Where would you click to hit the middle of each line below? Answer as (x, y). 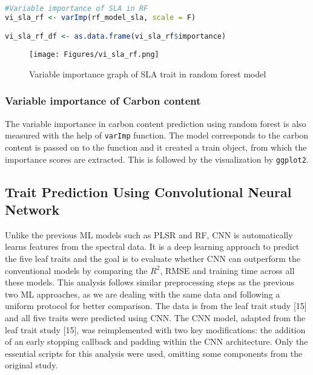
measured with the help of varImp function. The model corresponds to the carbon (157, 135)
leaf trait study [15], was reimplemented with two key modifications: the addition (155, 329)
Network (32, 210)
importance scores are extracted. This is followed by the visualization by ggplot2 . (157, 159)
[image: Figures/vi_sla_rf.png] (94, 55)
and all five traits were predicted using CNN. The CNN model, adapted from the (155, 318)
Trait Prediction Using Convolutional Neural (148, 191)
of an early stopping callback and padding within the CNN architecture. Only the (156, 341)
